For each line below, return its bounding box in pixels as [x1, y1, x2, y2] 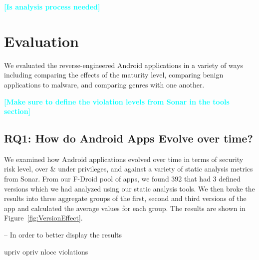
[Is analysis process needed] [4, 1, 100, 11]
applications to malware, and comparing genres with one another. [4, 79, 205, 89]
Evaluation [4, 30, 79, 51]
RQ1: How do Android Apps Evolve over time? [4, 130, 253, 146]
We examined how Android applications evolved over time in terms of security [4, 153, 244, 164]
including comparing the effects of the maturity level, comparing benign [4, 69, 224, 80]
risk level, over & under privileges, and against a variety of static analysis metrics [4, 163, 253, 174]
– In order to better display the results [4, 229, 122, 240]
